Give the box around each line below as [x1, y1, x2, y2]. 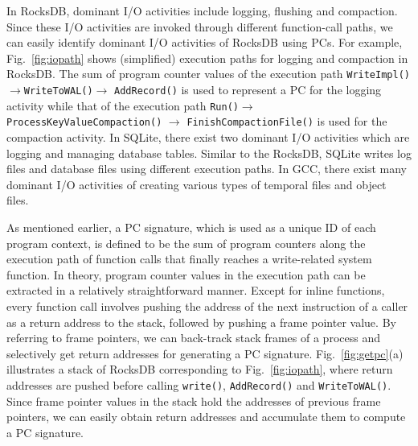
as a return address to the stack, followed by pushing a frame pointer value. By [6, 313, 396, 330]
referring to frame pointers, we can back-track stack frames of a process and [6, 329, 380, 346]
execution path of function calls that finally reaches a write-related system [6, 250, 372, 267]
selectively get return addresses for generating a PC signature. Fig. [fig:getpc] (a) [6, 345, 404, 361]
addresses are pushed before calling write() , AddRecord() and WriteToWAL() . [6, 376, 391, 393]
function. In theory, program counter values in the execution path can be [6, 266, 366, 283]
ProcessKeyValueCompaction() [6, 117, 162, 129]
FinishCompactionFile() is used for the [186, 113, 387, 130]
